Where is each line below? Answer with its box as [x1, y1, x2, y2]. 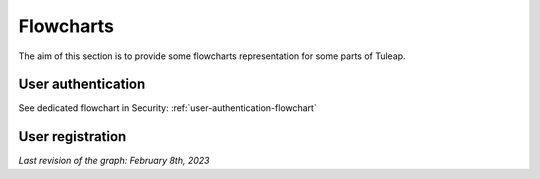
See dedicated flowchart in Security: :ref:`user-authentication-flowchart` [18, 102, 317, 114]
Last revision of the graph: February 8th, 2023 [18, 155, 210, 167]
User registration [18, 128, 127, 145]
